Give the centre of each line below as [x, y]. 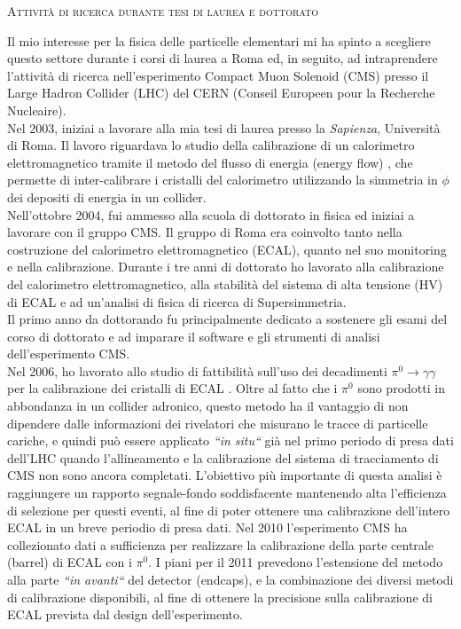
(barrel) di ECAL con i [70, 562]
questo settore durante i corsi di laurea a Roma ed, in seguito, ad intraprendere [223, 58]
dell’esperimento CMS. [69, 354]
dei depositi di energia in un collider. [107, 197]
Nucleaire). [37, 110]
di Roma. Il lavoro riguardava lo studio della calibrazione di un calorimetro [211, 145]
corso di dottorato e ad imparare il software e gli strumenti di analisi [194, 336]
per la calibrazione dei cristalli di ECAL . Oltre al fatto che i [172, 388]
